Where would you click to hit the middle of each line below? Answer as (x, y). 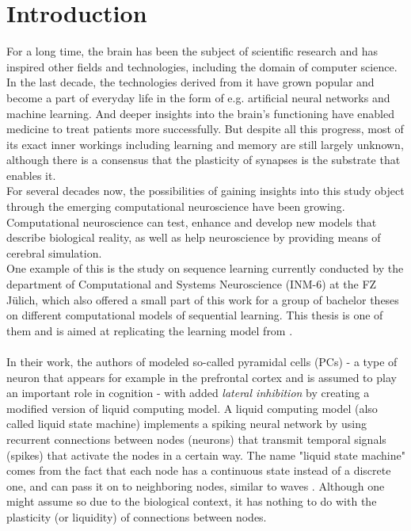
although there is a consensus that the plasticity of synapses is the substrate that (204, 160)
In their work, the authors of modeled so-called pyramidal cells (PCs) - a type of (202, 361)
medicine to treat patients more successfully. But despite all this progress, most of (205, 129)
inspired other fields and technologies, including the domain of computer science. (202, 66)
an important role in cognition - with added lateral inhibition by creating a (188, 393)
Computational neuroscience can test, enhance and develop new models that (192, 222)
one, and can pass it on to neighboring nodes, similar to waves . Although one (196, 485)
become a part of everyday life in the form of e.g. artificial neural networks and (198, 97)
